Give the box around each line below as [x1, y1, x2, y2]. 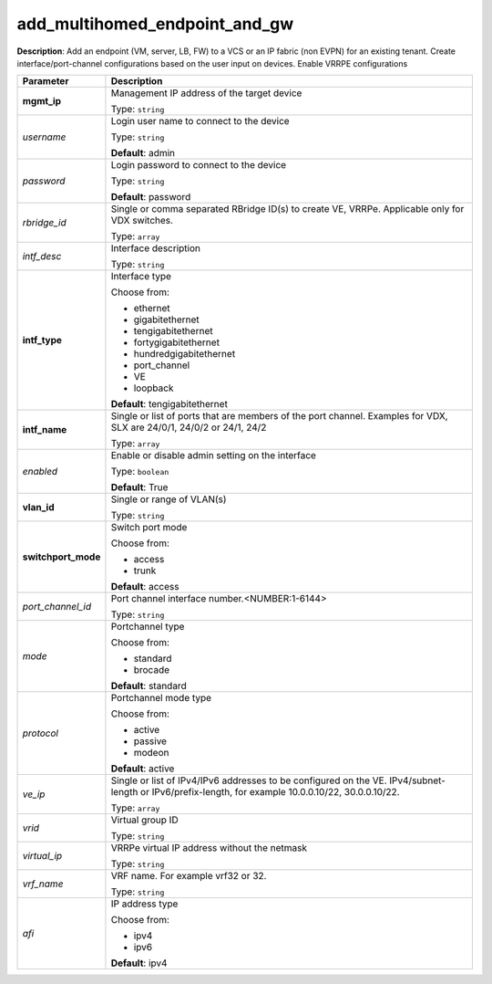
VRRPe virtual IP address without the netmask [110, 842, 308, 854]
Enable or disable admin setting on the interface [110, 449, 316, 462]
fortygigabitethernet [133, 336, 220, 349]
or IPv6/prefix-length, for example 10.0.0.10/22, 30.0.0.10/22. [139, 786, 400, 799]
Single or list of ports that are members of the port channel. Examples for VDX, [110, 410, 448, 423]
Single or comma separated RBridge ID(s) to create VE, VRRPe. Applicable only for [110, 203, 465, 215]
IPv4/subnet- [388, 774, 446, 787]
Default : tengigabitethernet [110, 398, 228, 411]
